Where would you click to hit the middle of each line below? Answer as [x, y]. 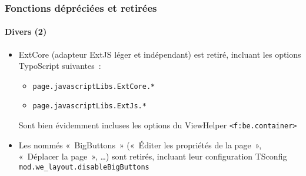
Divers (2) [26, 31]
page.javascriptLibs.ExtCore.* [94, 86]
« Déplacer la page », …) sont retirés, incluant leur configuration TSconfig [153, 156]
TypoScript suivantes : [60, 66]
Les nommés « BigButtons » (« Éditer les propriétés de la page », [140, 145]
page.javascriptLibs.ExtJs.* [89, 106]
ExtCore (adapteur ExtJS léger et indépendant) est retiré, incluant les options [160, 54]
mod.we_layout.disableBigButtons [84, 167]
